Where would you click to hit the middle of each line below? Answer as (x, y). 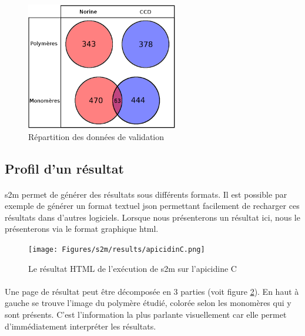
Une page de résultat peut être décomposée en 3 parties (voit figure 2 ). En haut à (152, 291)
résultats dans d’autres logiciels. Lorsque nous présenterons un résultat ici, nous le (152, 217)
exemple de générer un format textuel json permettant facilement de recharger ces (152, 206)
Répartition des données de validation (96, 136)
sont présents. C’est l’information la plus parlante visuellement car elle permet (146, 315)
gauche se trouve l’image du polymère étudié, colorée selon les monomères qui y (148, 303)
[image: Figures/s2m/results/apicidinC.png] (117, 250)
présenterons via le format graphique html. (82, 229)
